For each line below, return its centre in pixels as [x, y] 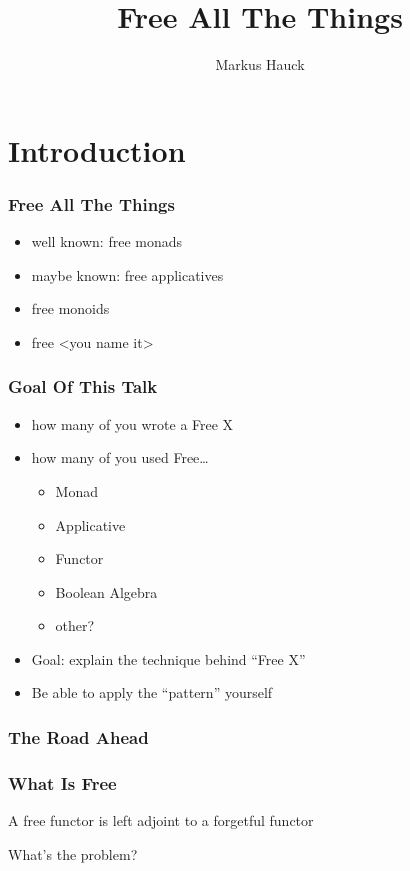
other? [75, 625]
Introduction [97, 149]
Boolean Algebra [106, 591]
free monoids [70, 308]
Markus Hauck [260, 64]
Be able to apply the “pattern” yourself [152, 692]
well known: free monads [107, 241]
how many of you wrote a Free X [132, 423]
